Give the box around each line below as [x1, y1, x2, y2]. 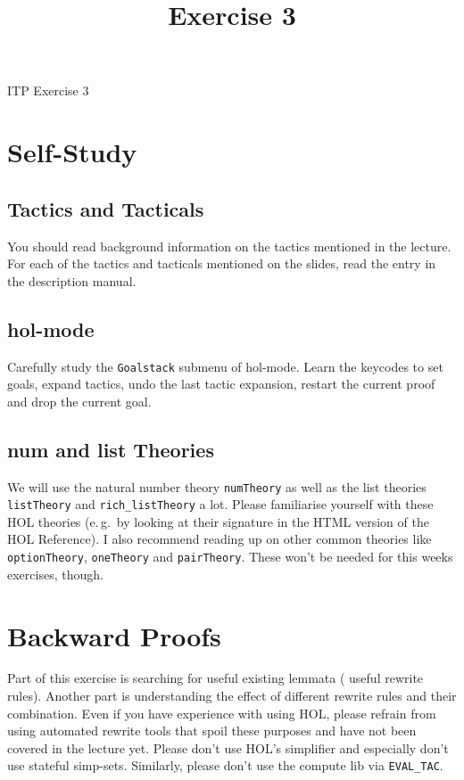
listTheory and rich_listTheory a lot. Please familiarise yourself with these [7, 495, 434, 513]
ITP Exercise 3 [7, 81, 89, 100]
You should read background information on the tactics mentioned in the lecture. [7, 236, 452, 255]
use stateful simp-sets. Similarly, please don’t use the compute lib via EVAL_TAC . [7, 756, 443, 775]
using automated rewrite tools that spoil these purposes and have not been [7, 721, 417, 740]
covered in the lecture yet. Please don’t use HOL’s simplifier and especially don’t [7, 738, 449, 757]
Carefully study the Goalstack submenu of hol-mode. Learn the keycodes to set [7, 357, 443, 375]
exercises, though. [7, 564, 104, 583]
